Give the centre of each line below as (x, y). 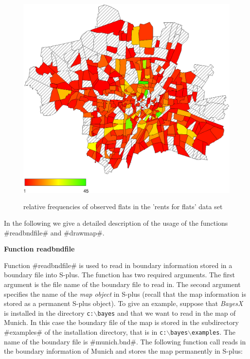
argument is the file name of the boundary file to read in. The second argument (122, 284)
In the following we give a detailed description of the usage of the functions (116, 223)
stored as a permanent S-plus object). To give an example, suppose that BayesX (124, 303)
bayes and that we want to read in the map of (167, 313)
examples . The (214, 332)
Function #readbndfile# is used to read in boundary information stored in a (118, 265)
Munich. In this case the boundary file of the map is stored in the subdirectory (121, 322)
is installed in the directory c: (49, 313)
